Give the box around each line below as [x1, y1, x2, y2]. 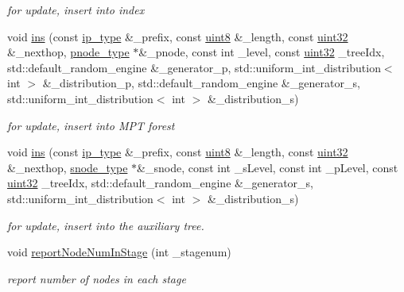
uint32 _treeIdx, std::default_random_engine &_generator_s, [7, 175, 313, 191]
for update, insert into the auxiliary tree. [7, 217, 204, 233]
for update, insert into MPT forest [7, 117, 175, 133]
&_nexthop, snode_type [7, 159, 128, 175]
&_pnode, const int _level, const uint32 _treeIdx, [138, 44, 385, 60]
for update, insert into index [7, 2, 145, 17]
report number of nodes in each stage [7, 270, 186, 286]
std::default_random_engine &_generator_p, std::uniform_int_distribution [7, 59, 381, 75]
